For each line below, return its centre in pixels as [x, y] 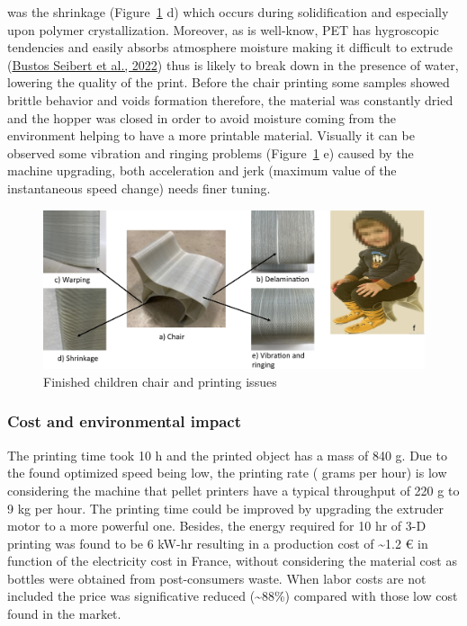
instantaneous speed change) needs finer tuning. [139, 188]
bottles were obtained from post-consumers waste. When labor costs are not [217, 578]
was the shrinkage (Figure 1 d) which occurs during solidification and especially [228, 12]
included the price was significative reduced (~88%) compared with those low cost [233, 596]
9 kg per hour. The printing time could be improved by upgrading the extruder [225, 508]
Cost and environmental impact [124, 421]
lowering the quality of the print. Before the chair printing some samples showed [229, 82]
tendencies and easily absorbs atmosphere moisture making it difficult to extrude [230, 47]
